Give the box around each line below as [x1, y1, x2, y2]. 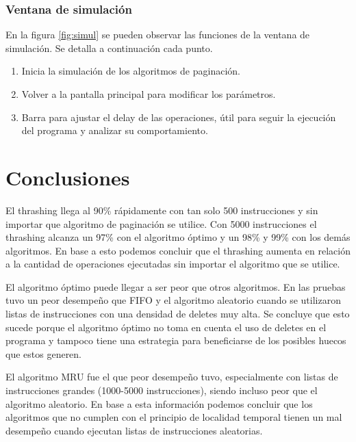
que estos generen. [5, 346, 82, 361]
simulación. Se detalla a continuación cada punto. [5, 40, 213, 55]
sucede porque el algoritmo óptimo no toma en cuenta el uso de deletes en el [5, 320, 327, 334]
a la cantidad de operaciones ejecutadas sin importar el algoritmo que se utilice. [5, 257, 340, 271]
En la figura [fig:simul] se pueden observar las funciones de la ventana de [5, 27, 310, 42]
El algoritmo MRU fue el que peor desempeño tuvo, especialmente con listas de [5, 369, 338, 384]
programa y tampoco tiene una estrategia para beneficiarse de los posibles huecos [5, 333, 346, 348]
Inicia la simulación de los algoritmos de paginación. [21, 64, 240, 78]
